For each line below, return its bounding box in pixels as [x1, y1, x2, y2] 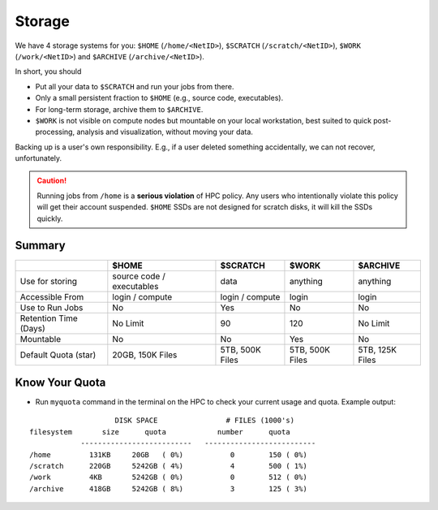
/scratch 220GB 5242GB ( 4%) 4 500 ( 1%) [29, 461, 307, 470]
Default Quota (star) [19, 349, 97, 361]
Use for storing [19, 275, 77, 287]
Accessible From [19, 291, 84, 302]
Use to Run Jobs [19, 301, 84, 313]
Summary [15, 239, 66, 253]
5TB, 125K [358, 344, 397, 355]
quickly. [36, 214, 63, 223]
